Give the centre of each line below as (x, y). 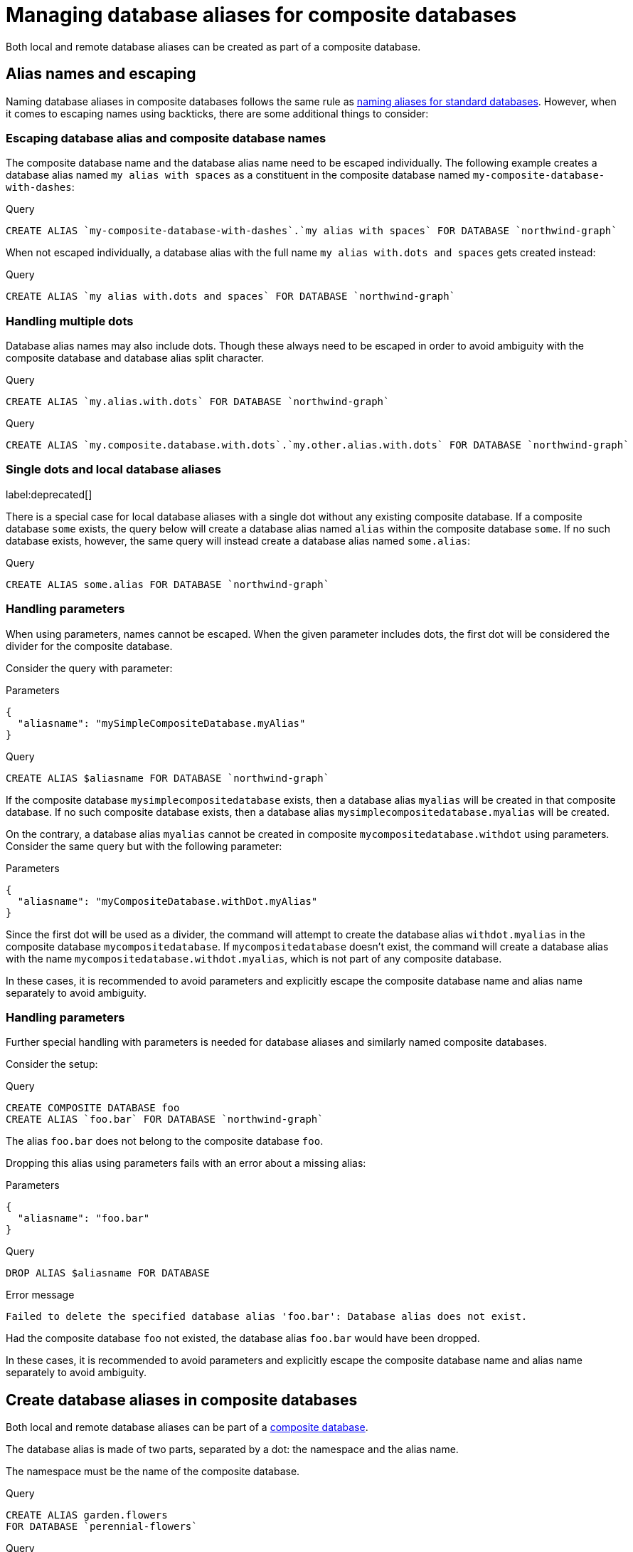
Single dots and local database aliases (113, 470)
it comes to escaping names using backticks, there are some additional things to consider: (217, 113)
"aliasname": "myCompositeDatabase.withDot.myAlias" (167, 901)
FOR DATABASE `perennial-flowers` (102, 1527)
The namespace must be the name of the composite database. (153, 1472)
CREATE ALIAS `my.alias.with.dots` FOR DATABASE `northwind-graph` (198, 402)
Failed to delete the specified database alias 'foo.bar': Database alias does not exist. (267, 1317)
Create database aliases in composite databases (182, 1400)
